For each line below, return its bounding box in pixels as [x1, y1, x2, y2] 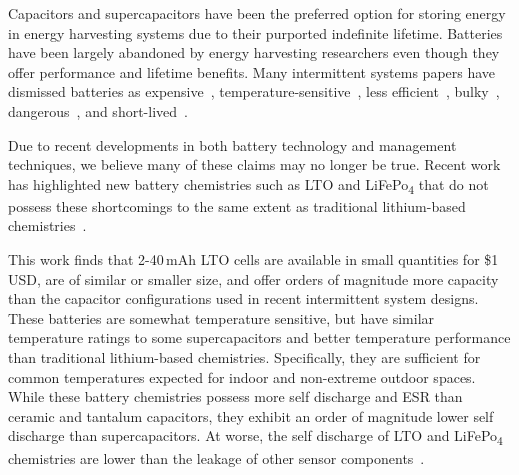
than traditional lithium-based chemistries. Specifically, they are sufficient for [8, 347, 481, 368]
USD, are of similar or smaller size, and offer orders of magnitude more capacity [8, 268, 499, 289]
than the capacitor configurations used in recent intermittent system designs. [8, 288, 479, 309]
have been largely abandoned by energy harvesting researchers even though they [8, 42, 500, 63]
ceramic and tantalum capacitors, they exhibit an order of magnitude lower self [8, 405, 494, 426]
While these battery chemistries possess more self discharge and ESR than [8, 386, 463, 407]
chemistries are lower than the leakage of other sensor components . [8, 447, 425, 468]
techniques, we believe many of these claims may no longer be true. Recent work [8, 154, 501, 175]
